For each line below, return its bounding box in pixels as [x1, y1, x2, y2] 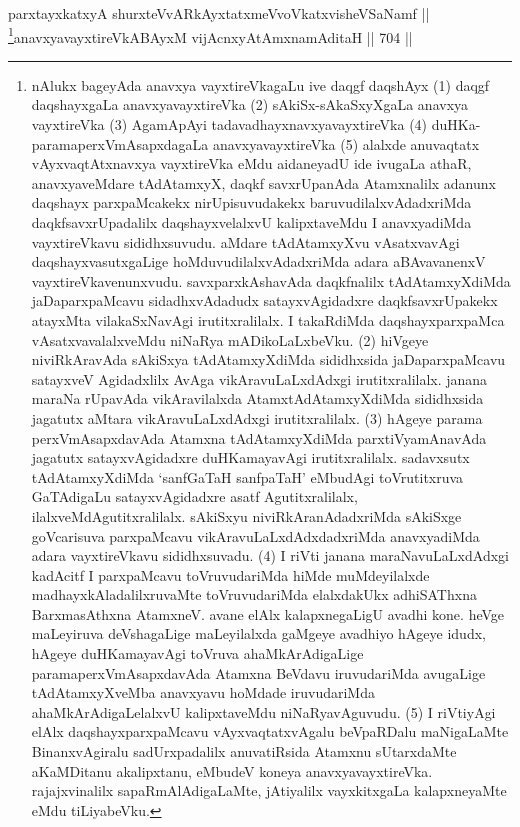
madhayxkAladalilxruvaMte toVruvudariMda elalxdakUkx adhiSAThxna [31, 584, 477, 605]
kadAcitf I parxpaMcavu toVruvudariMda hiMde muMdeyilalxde [31, 564, 430, 585]
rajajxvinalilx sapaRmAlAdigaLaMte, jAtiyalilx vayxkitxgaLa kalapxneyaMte [31, 780, 507, 801]
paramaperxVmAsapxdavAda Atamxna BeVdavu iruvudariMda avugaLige [31, 662, 486, 683]
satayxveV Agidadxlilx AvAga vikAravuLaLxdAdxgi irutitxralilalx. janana [31, 368, 488, 389]
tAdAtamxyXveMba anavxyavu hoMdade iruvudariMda [31, 682, 375, 703]
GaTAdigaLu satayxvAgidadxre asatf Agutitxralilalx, [31, 486, 358, 507]
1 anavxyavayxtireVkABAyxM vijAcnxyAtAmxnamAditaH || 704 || [8, 23, 413, 47]
